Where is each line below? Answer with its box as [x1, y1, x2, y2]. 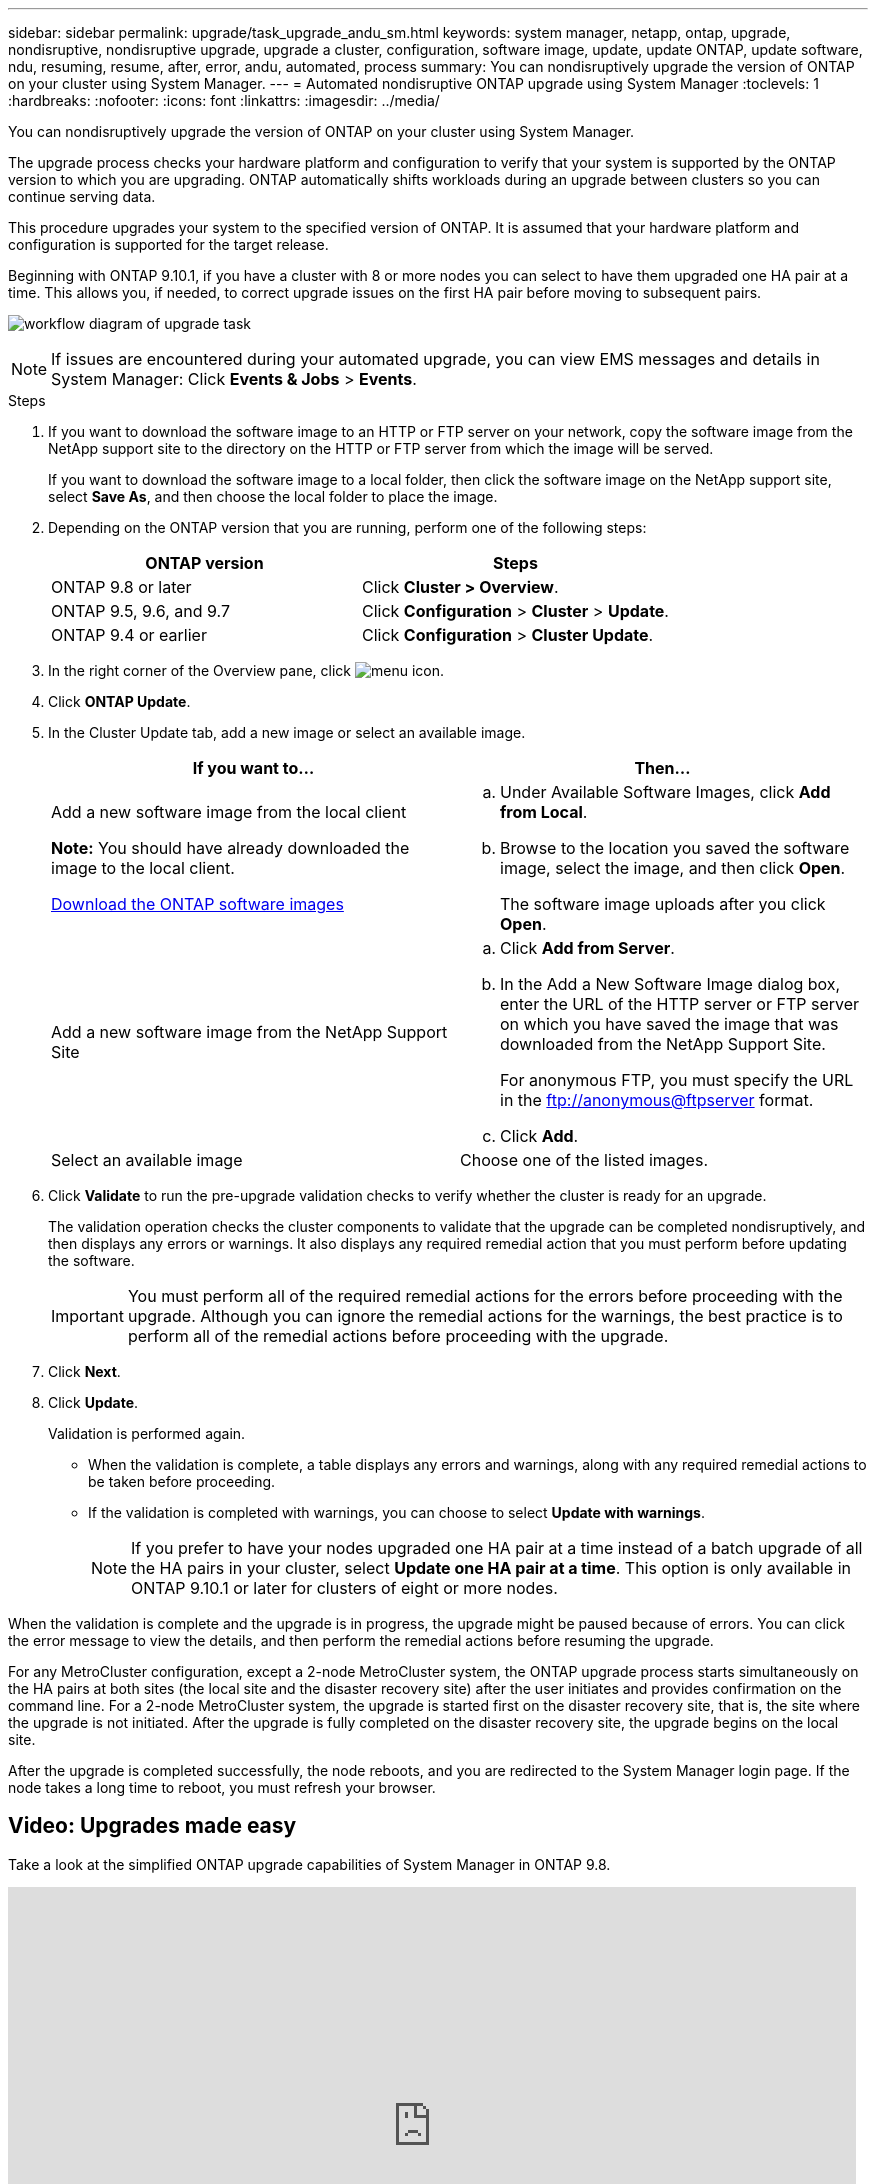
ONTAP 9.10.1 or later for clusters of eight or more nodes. [131, 1578, 558, 1598]
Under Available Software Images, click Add [500, 782, 831, 802]
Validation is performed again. [48, 1425, 246, 1442]
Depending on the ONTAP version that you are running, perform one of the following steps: [48, 519, 647, 536]
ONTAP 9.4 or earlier [51, 625, 207, 645]
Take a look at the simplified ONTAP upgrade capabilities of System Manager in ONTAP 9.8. [8, 1855, 611, 1873]
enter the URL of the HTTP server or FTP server [500, 994, 860, 1014]
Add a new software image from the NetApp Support [51, 1022, 448, 1042]
